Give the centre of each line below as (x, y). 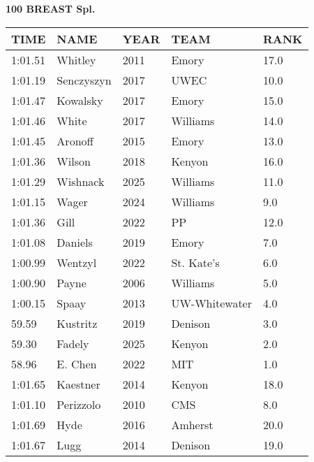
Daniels (75, 242)
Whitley (76, 59)
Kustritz (77, 323)
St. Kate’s (195, 262)
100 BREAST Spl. (51, 8)
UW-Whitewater (211, 303)
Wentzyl (77, 262)
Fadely (73, 343)
